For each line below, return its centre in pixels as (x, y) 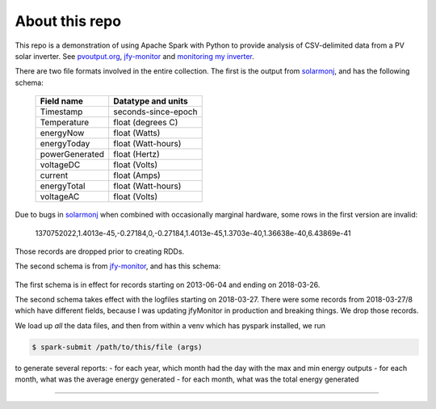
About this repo (68, 21)
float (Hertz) (137, 154)
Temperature (65, 123)
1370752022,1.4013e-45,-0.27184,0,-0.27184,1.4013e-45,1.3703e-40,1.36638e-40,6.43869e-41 (193, 233)
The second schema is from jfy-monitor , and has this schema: (118, 266)
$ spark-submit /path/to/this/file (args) (117, 347)
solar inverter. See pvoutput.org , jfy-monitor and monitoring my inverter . (134, 56)
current (54, 175)
